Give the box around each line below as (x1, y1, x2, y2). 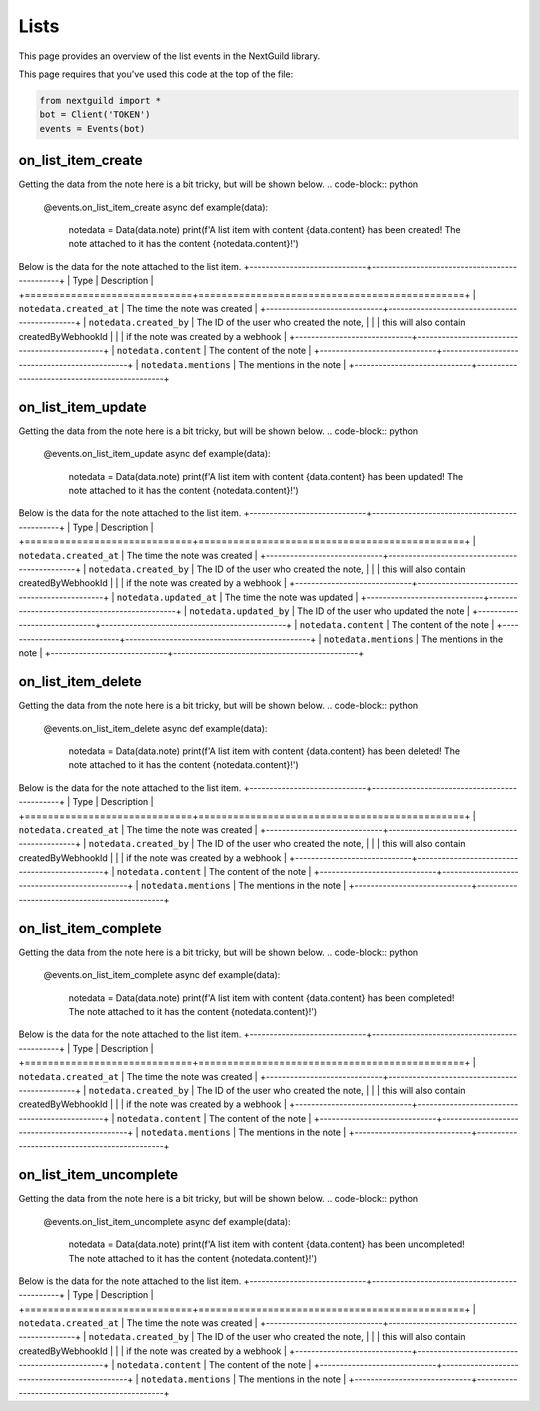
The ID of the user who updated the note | (296, 605, 470, 617)
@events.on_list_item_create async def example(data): (43, 201, 269, 213)
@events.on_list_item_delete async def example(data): (43, 722, 268, 734)
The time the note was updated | (224, 591, 359, 603)
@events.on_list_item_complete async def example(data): (43, 969, 281, 981)
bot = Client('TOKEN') (39, 109, 151, 120)
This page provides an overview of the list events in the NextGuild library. (18, 50, 320, 62)
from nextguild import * (39, 95, 162, 106)
